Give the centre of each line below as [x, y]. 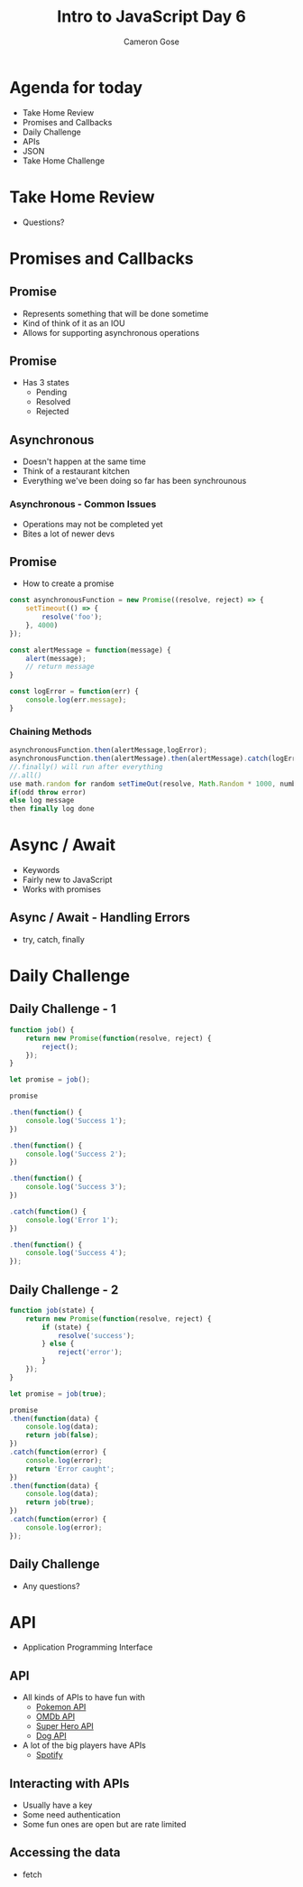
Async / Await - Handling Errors [100, 918]
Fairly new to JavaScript [67, 880]
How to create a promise [68, 583]
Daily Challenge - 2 [64, 1290]
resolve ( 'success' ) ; [96, 1335]
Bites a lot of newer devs [69, 534]
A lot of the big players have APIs [84, 1745]
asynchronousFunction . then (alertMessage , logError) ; [108, 750]
